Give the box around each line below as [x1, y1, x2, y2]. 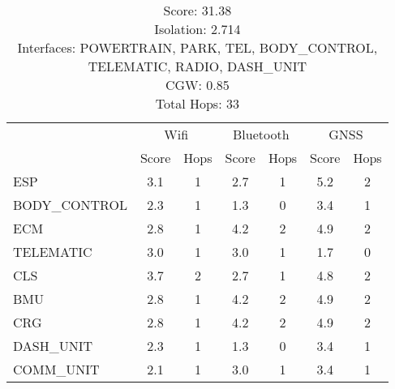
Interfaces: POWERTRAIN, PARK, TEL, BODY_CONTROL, [17, 38, 378, 57]
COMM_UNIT [13, 360, 100, 378]
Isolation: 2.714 [154, 19, 241, 38]
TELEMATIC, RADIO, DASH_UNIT [88, 57, 307, 75]
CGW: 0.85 [165, 75, 230, 94]
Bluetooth [232, 125, 290, 143]
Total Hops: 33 [155, 94, 239, 113]
